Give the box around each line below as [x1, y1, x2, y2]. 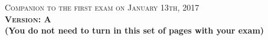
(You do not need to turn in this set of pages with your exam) [5, 24, 264, 36]
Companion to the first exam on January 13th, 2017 [5, 1, 200, 13]
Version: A [5, 12, 51, 25]
